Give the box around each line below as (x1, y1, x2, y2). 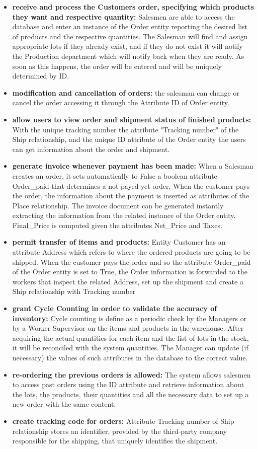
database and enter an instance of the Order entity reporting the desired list (12, 21, 248, 32)
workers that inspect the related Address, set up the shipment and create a (12, 276, 243, 286)
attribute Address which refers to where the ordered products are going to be (12, 247, 250, 257)
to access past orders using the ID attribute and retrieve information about (12, 379, 244, 390)
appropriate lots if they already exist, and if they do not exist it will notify (12, 41, 243, 51)
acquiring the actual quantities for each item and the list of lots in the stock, (12, 332, 249, 343)
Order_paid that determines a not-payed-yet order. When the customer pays (12, 180, 250, 191)
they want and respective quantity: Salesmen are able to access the (12, 11, 235, 22)
